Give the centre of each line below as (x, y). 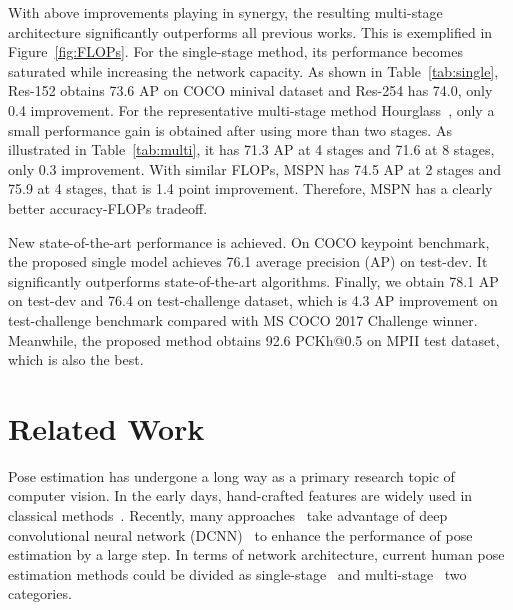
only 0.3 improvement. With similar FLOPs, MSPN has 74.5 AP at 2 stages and (254, 168)
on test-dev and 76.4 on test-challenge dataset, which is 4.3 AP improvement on (253, 300)
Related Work (106, 427)
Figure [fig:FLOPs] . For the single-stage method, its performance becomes (235, 51)
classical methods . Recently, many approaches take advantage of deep (228, 515)
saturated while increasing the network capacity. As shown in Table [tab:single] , (253, 70)
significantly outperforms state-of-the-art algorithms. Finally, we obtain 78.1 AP (253, 280)
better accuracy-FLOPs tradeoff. (108, 207)
